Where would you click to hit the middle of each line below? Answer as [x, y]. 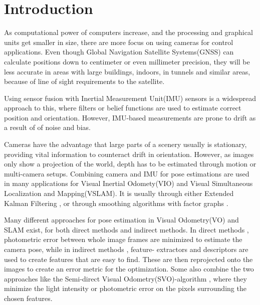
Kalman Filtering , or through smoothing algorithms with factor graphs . [116, 203]
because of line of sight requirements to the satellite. [84, 81]
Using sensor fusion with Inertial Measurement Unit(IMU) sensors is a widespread [130, 98]
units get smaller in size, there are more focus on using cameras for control [119, 42]
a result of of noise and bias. [47, 127]
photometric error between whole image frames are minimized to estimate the [123, 239]
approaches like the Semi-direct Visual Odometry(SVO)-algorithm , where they [125, 278]
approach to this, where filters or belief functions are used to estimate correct [123, 108]
